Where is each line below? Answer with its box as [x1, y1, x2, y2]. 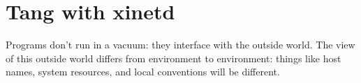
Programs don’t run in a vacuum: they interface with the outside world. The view [6, 37, 355, 52]
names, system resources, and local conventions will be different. [6, 64, 280, 79]
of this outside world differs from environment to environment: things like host [6, 50, 341, 65]
